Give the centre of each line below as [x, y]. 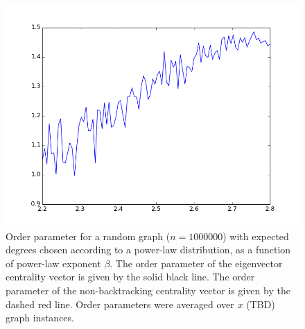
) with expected [256, 236]
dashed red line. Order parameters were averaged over [120, 304]
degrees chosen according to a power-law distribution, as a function [148, 250]
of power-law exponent [53, 263]
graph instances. [40, 318]
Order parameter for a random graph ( [88, 236]
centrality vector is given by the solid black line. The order [130, 277]
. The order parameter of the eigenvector [196, 263]
